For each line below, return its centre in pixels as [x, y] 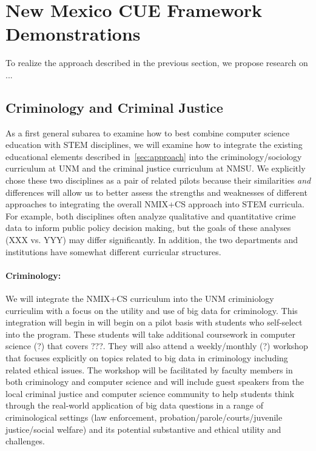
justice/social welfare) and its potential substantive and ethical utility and [143, 429]
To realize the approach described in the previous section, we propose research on [157, 63]
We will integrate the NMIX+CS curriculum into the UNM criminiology [140, 299]
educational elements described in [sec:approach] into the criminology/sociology [154, 156]
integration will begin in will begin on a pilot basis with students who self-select [154, 322]
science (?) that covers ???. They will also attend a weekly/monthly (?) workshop [157, 346]
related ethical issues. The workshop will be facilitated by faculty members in [149, 369]
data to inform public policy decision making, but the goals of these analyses [148, 228]
